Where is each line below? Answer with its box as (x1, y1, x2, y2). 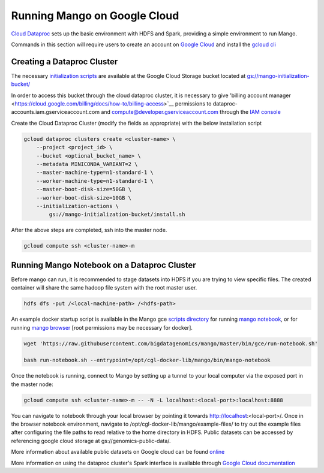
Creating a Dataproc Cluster (11, 56, 118, 67)
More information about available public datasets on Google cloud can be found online (11, 448, 225, 456)
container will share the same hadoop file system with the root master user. (11, 284, 197, 291)
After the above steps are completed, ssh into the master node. (11, 227, 167, 234)
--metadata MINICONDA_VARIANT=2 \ (36, 161, 138, 167)
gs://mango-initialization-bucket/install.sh (49, 211, 185, 218)
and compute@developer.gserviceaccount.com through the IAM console (101, 109, 281, 116)
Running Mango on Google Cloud (11, 9, 179, 22)
